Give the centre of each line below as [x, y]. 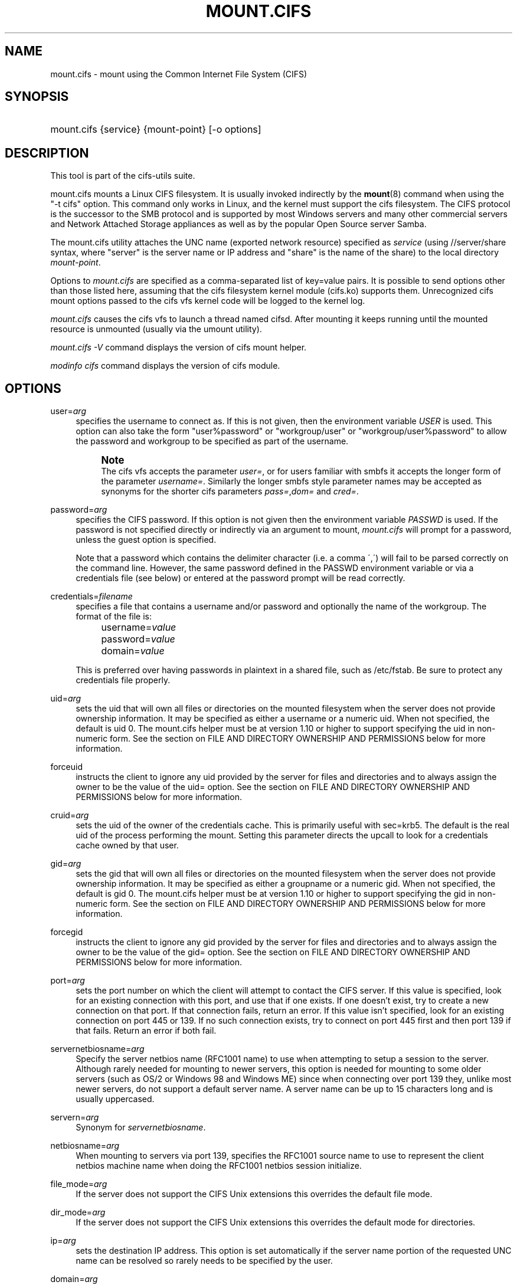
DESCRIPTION [47, 153]
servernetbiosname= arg [97, 1049]
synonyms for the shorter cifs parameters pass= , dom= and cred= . [230, 491]
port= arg [68, 981]
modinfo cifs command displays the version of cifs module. [165, 366]
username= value [139, 627]
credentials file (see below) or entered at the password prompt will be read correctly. [240, 578]
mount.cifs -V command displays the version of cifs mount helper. [179, 348]
